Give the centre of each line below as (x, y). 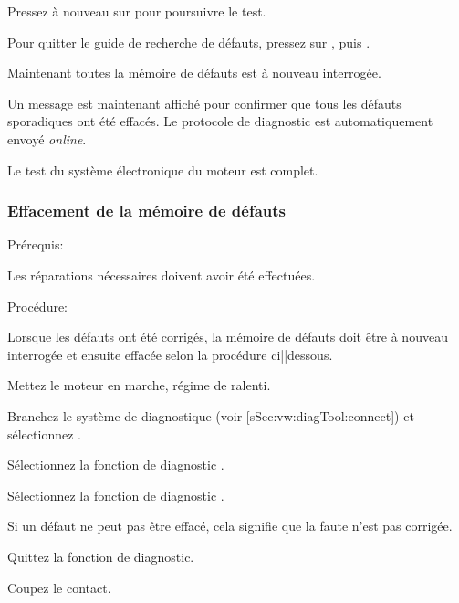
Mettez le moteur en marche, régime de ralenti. (139, 385)
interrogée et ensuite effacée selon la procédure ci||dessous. (170, 354)
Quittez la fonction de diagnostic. (101, 556)
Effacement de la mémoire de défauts (146, 211)
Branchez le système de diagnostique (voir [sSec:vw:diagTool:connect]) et (211, 415)
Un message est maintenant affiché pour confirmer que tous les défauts (204, 103)
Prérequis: (36, 244)
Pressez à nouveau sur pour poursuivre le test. (137, 11)
